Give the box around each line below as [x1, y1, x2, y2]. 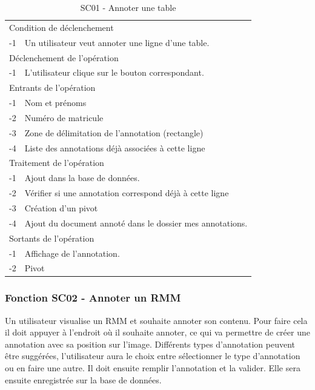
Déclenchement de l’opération [9, 51, 119, 64]
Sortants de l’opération [9, 231, 94, 244]
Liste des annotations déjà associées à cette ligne [24, 141, 205, 154]
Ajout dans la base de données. [24, 171, 140, 184]
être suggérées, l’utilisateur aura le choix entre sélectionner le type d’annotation [5, 349, 300, 362]
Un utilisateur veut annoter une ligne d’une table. [24, 36, 210, 48]
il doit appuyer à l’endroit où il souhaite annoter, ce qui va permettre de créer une [5, 326, 310, 339]
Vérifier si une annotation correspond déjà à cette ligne [24, 187, 229, 199]
